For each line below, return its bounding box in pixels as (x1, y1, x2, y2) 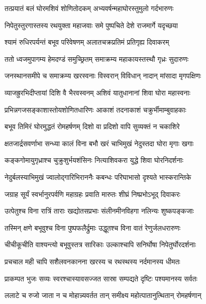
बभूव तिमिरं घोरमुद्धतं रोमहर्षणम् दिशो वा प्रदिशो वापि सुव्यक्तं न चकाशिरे (5, 121, 180, 132)
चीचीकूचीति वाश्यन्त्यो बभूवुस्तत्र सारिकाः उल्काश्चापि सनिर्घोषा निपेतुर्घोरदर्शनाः (5, 239, 196, 250)
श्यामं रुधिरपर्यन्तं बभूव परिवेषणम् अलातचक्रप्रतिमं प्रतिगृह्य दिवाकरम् (5, 37, 169, 47)
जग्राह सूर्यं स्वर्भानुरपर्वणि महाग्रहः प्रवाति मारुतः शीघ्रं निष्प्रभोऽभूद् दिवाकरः (5, 188, 180, 199)
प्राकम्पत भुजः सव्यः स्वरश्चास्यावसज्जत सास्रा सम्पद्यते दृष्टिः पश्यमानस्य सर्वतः (5, 273, 197, 283)
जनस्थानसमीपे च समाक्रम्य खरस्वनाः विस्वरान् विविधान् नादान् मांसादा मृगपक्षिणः (5, 70, 201, 81)
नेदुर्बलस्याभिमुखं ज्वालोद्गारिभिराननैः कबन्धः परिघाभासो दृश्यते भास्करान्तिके (5, 171, 191, 182)
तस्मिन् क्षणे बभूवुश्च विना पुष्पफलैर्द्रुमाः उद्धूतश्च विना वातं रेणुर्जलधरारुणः (5, 222, 181, 233)
